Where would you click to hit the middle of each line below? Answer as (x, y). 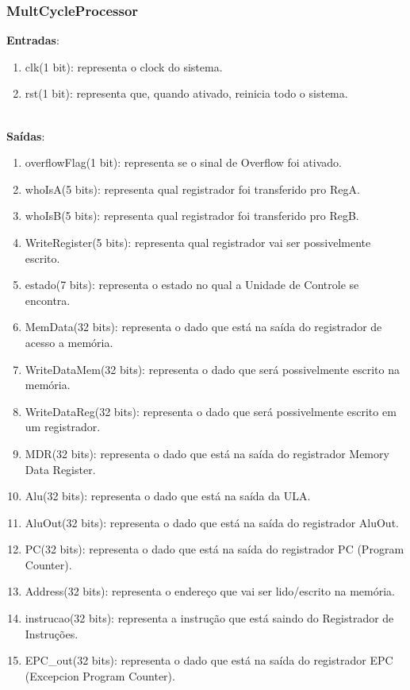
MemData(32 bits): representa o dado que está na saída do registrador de (203, 327)
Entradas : (33, 40)
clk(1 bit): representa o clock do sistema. (124, 66)
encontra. (48, 300)
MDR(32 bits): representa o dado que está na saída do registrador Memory (207, 453)
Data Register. (60, 469)
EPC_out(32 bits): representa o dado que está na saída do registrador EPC (209, 660)
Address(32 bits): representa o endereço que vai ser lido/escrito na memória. (210, 591)
